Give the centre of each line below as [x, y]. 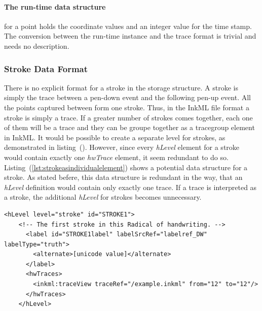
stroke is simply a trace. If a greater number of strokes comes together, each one [128, 117]
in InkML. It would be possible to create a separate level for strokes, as [115, 137]
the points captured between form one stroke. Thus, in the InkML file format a [127, 107]
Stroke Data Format [46, 68]
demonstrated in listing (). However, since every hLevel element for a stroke [122, 147]
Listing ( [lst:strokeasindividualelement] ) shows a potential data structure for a [126, 167]
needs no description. [37, 45]
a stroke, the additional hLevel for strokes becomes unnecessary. [103, 197]
